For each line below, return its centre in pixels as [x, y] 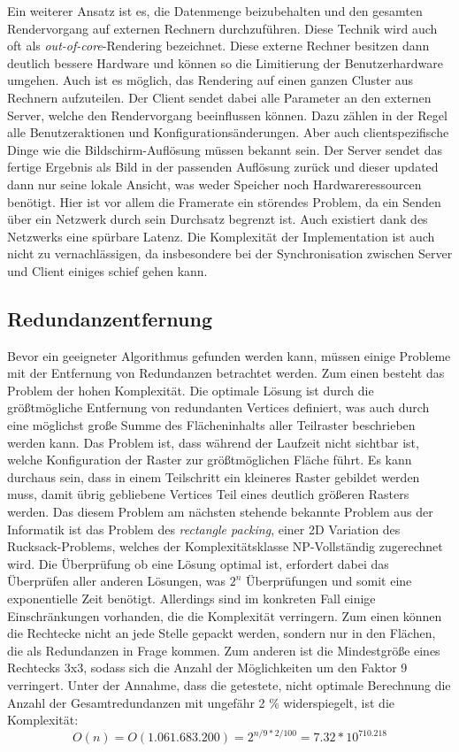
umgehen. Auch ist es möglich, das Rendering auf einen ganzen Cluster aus [210, 80]
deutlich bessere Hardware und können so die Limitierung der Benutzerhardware [225, 62]
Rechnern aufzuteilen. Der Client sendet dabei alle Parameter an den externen [219, 97]
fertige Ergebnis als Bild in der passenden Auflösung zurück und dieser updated [223, 167]
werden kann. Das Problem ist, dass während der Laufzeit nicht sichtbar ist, [213, 442]
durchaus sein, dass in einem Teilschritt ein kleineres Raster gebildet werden [214, 476]
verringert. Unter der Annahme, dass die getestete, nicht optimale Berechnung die [229, 684]
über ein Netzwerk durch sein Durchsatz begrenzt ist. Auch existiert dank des [218, 219]
